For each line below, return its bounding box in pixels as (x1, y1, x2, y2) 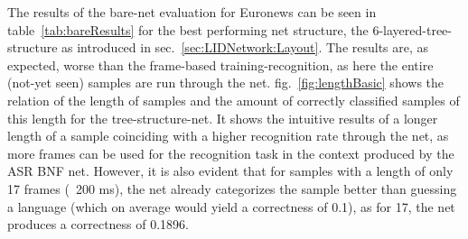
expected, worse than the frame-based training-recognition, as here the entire (7, 55, 434, 74)
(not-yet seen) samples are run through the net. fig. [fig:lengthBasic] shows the (7, 73, 445, 92)
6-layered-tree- (372, 20, 453, 39)
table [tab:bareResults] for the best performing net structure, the (7, 20, 369, 39)
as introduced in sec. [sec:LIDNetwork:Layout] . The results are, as (61, 38, 429, 57)
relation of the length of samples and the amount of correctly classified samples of (7, 90, 460, 109)
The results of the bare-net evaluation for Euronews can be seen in (7, 3, 377, 21)
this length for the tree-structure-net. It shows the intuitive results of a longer (7, 108, 438, 127)
